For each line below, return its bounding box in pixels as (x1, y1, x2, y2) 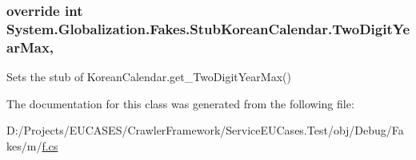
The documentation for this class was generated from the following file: (6, 95, 354, 111)
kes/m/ (6, 137, 42, 154)
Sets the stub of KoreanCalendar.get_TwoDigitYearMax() (6, 68, 291, 85)
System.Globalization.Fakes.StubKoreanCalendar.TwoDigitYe (6, 18, 410, 38)
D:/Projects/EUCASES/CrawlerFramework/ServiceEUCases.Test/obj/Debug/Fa (6, 122, 404, 139)
